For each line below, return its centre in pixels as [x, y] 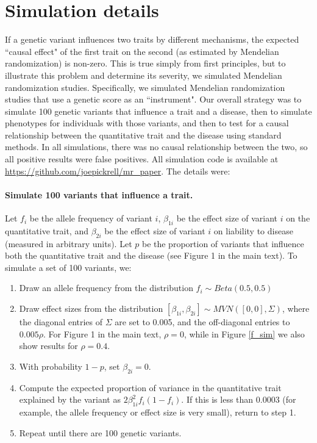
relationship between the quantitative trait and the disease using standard [143, 135]
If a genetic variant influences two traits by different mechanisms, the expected [152, 39]
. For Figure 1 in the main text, [102, 333]
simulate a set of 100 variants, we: [68, 267]
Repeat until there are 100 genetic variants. [100, 432]
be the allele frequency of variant [91, 218]
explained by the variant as [70, 399]
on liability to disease [253, 230]
